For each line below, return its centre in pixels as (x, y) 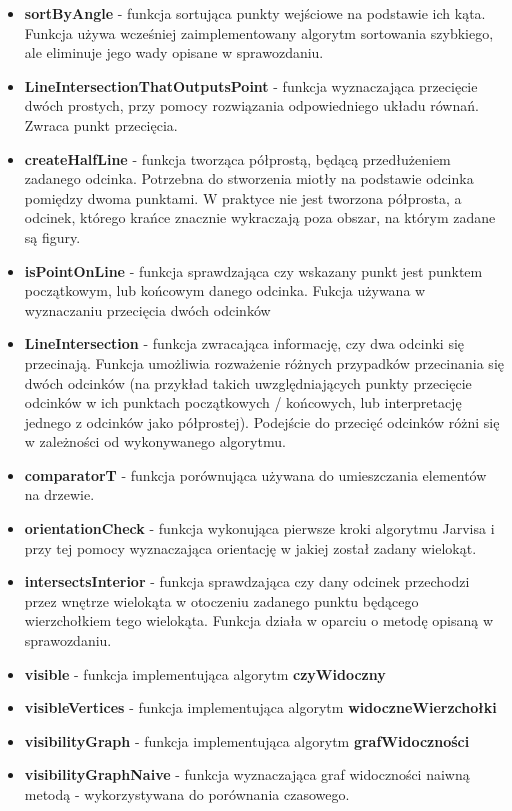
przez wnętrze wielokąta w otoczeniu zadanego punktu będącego (221, 600)
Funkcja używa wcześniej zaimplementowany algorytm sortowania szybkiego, (259, 32)
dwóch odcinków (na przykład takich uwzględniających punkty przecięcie (248, 382)
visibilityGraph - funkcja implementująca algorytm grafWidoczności (247, 740)
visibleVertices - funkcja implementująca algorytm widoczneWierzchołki (260, 707)
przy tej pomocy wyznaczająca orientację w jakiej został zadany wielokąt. (250, 547)
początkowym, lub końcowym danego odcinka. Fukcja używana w (225, 290)
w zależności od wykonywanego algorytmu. (155, 441)
